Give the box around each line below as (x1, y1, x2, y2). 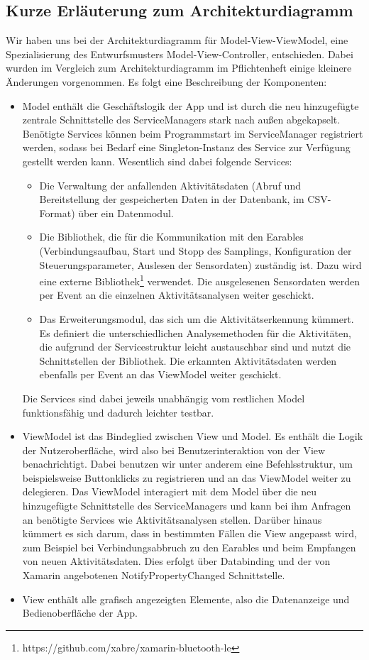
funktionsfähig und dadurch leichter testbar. (22, 405, 214, 419)
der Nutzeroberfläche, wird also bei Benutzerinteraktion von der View (22, 442, 326, 457)
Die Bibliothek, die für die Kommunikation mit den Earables (39, 229, 304, 244)
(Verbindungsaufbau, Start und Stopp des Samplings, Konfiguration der (39, 243, 352, 258)
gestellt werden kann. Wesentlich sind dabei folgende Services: (22, 153, 292, 168)
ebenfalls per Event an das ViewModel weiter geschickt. (39, 367, 282, 382)
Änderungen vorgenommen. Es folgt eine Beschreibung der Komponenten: (6, 74, 327, 89)
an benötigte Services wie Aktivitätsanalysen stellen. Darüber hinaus (22, 512, 322, 527)
